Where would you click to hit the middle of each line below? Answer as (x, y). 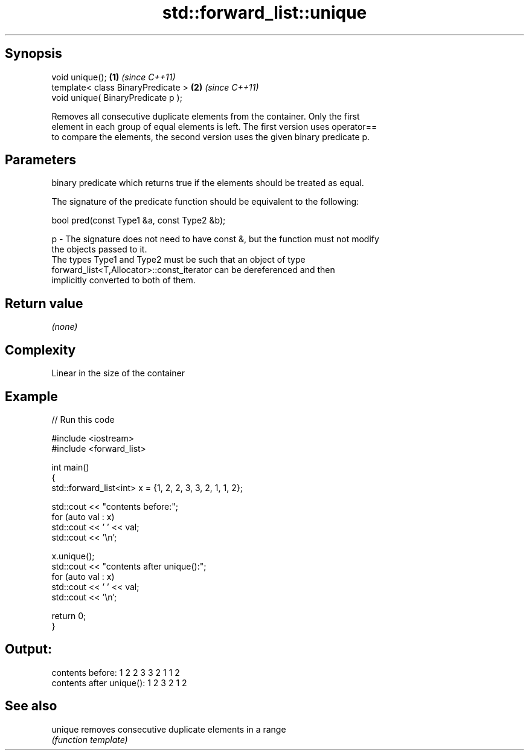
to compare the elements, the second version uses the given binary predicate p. (211, 137)
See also (31, 706)
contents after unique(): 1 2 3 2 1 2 (119, 683)
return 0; (69, 615)
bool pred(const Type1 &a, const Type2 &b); (139, 220)
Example (31, 396)
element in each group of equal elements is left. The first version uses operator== (214, 126)
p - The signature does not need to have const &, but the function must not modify (215, 239)
